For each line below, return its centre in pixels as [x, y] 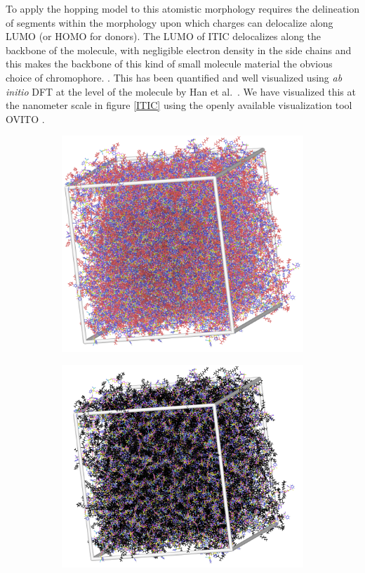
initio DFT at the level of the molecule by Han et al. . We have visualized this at [181, 91]
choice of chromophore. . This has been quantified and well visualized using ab [174, 77]
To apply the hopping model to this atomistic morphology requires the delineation [182, 8]
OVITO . [25, 118]
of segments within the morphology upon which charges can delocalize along [170, 22]
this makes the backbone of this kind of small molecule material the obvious [169, 64]
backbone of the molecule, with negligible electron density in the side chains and [179, 50]
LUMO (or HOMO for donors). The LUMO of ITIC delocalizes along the [164, 36]
